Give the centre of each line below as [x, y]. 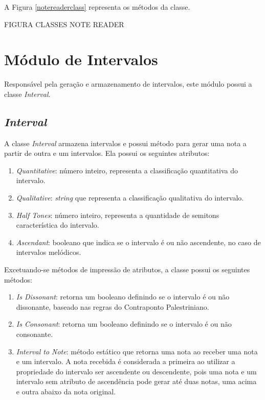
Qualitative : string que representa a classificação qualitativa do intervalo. [130, 198]
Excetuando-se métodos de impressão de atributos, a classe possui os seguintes [127, 269]
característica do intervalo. [58, 225]
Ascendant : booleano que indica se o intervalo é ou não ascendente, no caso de [138, 242]
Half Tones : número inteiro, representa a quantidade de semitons [118, 215]
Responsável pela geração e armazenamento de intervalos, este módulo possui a [128, 84]
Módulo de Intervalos [81, 59]
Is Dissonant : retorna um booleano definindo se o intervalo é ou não [123, 297]
